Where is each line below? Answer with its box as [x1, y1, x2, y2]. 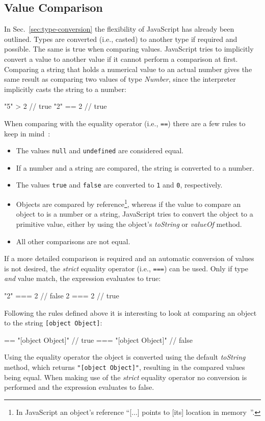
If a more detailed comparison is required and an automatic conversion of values [4, 253, 254, 264]
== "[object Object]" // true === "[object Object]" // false [4, 334, 193, 345]
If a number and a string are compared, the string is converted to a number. [16, 162, 254, 173]
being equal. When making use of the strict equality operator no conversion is [4, 371, 247, 382]
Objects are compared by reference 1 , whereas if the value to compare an [16, 197, 241, 209]
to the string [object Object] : [4, 317, 102, 328]
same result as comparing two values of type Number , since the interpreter [4, 74, 236, 84]
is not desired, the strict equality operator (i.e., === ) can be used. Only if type [4, 263, 248, 273]
